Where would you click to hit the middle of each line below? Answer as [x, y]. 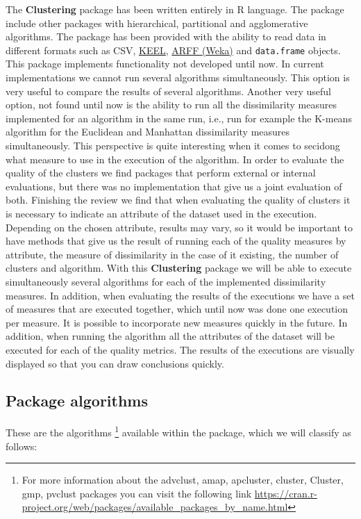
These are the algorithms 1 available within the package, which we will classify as [178, 431]
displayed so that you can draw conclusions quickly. [115, 363]
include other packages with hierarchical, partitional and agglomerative [157, 23]
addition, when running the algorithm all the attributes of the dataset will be [170, 336]
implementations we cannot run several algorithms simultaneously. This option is [178, 77]
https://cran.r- [286, 493]
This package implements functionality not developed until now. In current [165, 64]
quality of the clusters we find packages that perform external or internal [161, 173]
